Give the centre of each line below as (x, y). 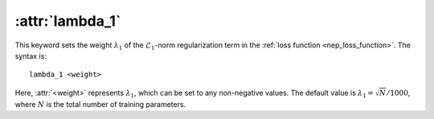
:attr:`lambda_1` (68, 21)
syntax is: (31, 55)
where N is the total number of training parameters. (100, 104)
